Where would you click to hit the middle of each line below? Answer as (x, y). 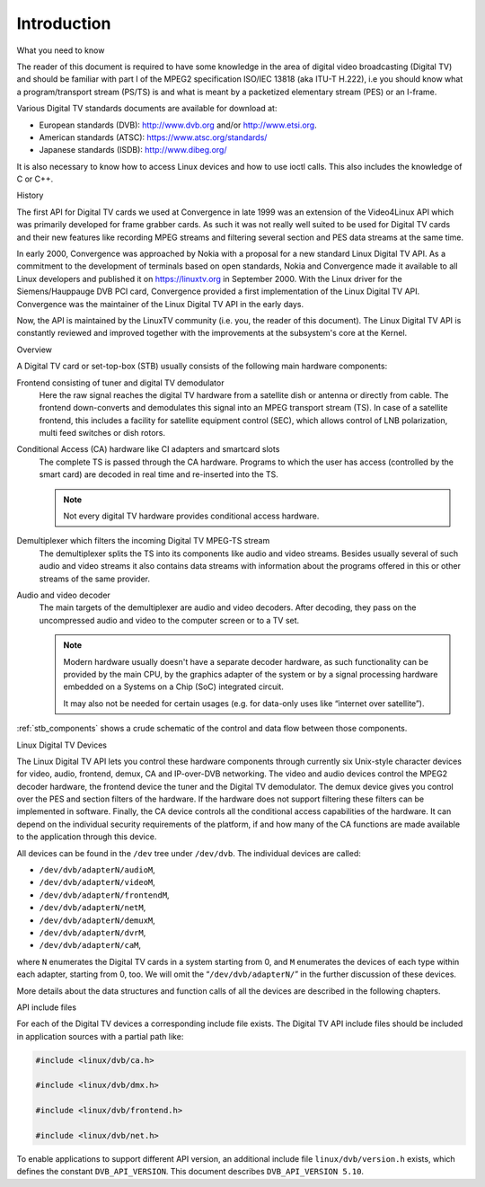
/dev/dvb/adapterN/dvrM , (93, 932)
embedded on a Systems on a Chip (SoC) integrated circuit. (174, 687)
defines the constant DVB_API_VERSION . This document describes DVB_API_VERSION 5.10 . (190, 1172)
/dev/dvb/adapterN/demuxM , (97, 920)
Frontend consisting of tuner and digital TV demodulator (120, 383)
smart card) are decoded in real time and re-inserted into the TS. (159, 474)
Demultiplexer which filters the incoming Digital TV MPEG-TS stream (143, 541)
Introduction (64, 23)
